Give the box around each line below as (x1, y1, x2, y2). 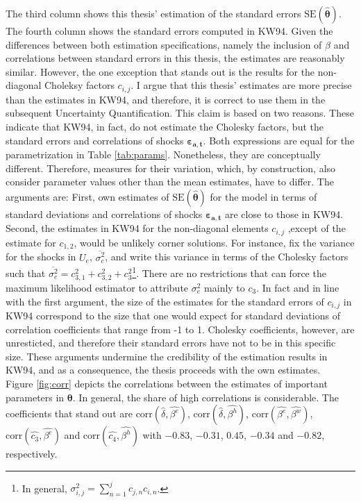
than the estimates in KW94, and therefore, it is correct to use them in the (6, 92, 326, 106)
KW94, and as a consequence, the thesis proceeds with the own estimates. (6, 362, 321, 377)
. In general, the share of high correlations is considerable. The (72, 390, 339, 404)
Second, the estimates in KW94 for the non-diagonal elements (6, 221, 269, 235)
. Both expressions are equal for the (203, 133, 355, 147)
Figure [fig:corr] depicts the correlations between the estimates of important (6, 376, 328, 390)
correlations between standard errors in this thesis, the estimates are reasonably (6, 51, 345, 65)
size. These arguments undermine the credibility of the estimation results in (6, 349, 328, 363)
